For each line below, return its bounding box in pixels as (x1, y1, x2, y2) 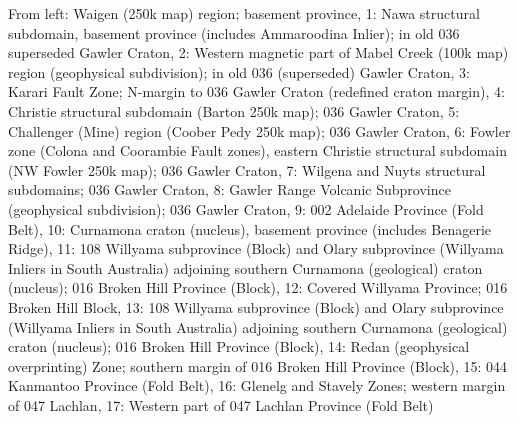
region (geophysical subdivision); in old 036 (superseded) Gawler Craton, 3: (8, 61, 470, 82)
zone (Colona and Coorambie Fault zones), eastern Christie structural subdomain (8, 140, 507, 161)
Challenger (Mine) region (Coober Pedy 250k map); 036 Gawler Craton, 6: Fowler (8, 120, 511, 141)
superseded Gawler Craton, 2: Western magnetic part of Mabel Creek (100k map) (8, 42, 509, 63)
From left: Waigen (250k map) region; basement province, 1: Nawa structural (8, 3, 480, 23)
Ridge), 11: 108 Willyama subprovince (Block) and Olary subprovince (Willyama (8, 238, 504, 259)
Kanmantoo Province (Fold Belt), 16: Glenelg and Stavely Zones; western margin (8, 375, 506, 396)
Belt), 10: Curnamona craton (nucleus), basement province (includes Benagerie (8, 218, 491, 239)
